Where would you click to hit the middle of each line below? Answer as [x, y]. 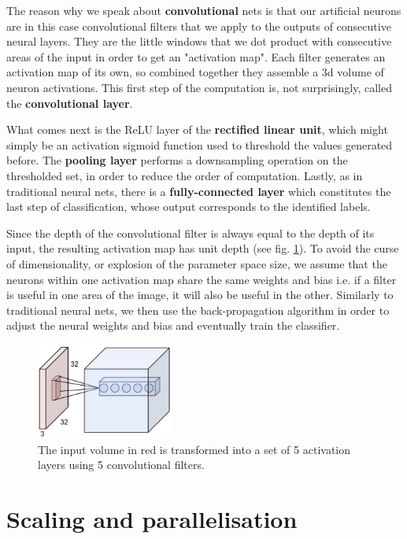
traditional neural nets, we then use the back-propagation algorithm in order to [198, 310]
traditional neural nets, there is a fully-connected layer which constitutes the [199, 191]
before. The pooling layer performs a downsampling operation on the [177, 160]
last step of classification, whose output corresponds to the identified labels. [189, 207]
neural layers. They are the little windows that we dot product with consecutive [199, 41]
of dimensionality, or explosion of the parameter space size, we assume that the [197, 263]
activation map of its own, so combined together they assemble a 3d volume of [195, 72]
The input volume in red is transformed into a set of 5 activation [194, 449]
